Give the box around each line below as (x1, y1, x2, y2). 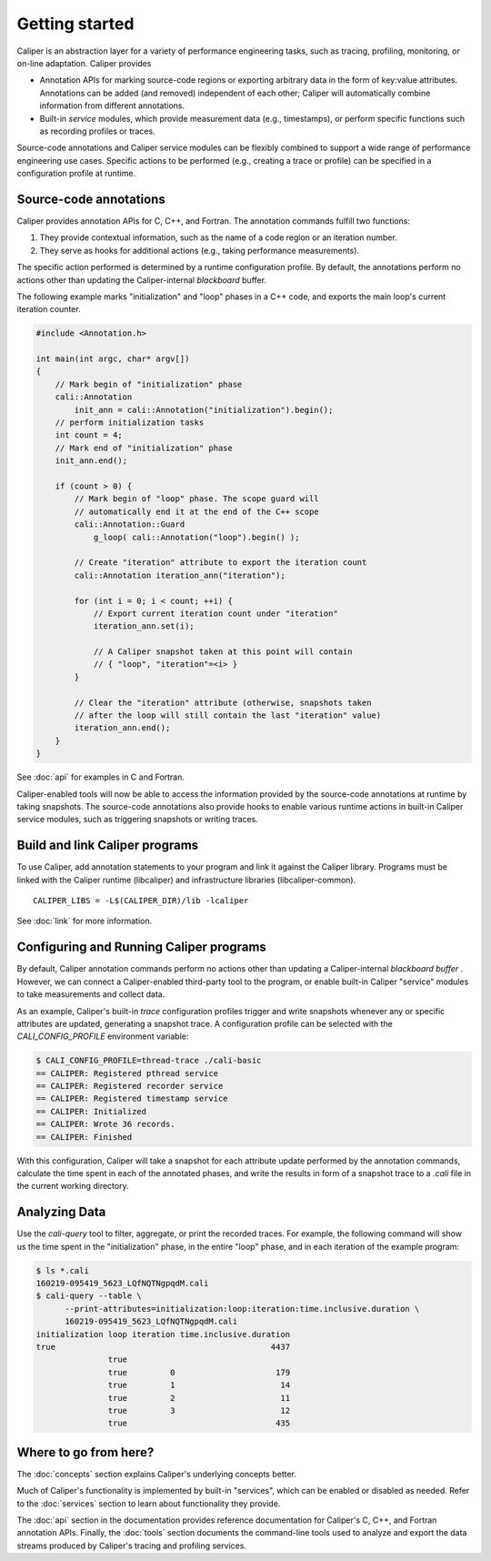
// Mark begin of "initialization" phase (55, 378, 243, 389)
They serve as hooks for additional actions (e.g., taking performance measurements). (39, 245, 359, 256)
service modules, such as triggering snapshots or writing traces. (16, 814, 259, 825)
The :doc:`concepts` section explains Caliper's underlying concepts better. (16, 1468, 297, 1479)
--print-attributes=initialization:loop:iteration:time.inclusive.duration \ (65, 1304, 420, 1314)
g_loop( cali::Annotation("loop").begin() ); (93, 532, 300, 542)
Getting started (16, 14, 135, 34)
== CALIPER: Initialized (35, 1106, 147, 1116)
